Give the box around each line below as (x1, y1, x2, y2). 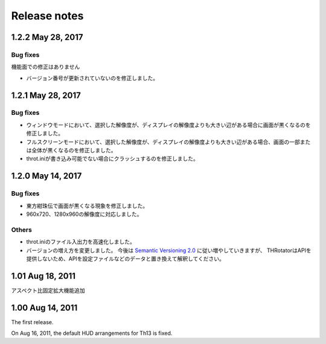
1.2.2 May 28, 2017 (11, 32, 83, 42)
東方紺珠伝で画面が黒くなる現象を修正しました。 (26, 202, 148, 209)
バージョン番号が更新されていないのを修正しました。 (26, 74, 159, 82)
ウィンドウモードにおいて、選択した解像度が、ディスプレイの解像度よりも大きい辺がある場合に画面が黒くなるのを (26, 121, 311, 128)
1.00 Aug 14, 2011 (11, 302, 78, 313)
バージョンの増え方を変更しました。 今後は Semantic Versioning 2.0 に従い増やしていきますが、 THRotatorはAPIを (26, 247, 312, 254)
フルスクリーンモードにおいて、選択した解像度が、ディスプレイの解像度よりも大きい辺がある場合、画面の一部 (26, 138, 300, 145)
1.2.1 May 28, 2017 (11, 90, 81, 100)
